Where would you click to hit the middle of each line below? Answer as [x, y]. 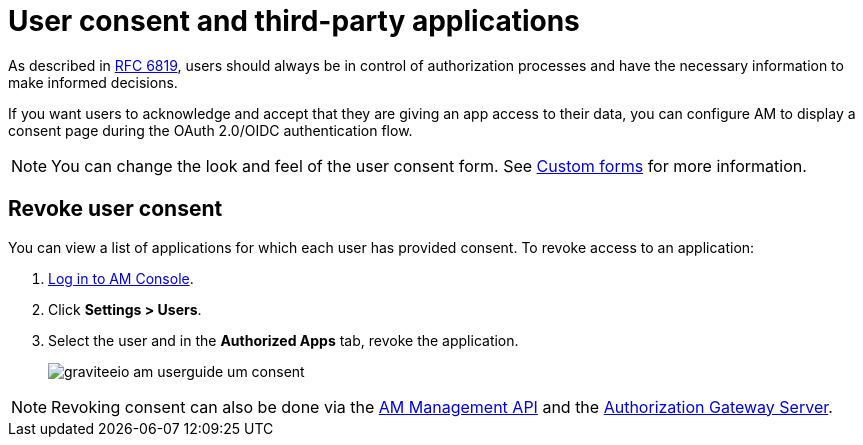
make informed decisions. [93, 82]
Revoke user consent [115, 209]
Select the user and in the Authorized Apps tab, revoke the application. [283, 340]
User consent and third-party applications [294, 21]
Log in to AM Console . [121, 278]
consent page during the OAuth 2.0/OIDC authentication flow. [210, 130]
